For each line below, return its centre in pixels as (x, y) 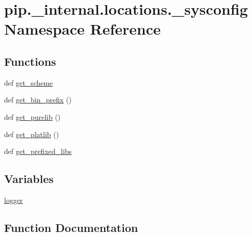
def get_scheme (29, 82)
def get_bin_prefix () (38, 100)
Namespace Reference (82, 29)
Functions (30, 61)
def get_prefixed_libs (38, 151)
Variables (29, 179)
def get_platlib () (32, 134)
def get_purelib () (32, 116)
